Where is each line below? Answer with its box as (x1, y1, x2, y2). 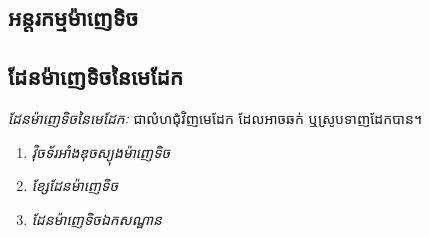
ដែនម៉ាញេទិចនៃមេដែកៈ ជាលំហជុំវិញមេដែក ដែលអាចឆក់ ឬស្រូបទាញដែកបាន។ (8, 107, 423, 128)
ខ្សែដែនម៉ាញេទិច (31, 175, 119, 196)
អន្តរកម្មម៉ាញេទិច (8, 2, 139, 33)
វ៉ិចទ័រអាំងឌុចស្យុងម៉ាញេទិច (31, 141, 171, 162)
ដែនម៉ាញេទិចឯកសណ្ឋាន (31, 208, 162, 229)
